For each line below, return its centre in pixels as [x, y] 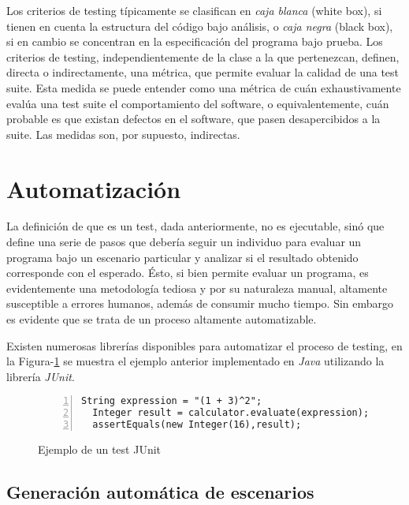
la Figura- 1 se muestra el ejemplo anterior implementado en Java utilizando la [195, 361]
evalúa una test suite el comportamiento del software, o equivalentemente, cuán [198, 103]
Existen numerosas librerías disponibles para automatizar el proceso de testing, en [204, 345]
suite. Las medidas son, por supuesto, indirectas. [123, 134]
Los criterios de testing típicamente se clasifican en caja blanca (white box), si [194, 10]
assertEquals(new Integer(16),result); [197, 425]
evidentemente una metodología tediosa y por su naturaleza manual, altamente [197, 288]
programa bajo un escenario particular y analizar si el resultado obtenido [182, 257]
